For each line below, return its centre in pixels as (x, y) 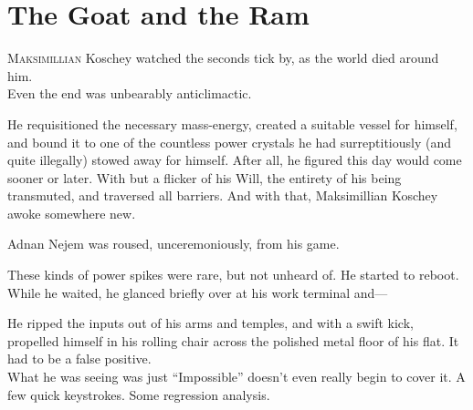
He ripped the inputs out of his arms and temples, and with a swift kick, (210, 323)
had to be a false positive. (79, 359)
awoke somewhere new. (72, 213)
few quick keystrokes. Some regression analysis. (139, 394)
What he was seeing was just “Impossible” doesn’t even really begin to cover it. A (236, 377)
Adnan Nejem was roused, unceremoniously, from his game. (173, 244)
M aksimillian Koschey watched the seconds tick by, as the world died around (223, 58)
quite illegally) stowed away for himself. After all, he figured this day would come (235, 160)
